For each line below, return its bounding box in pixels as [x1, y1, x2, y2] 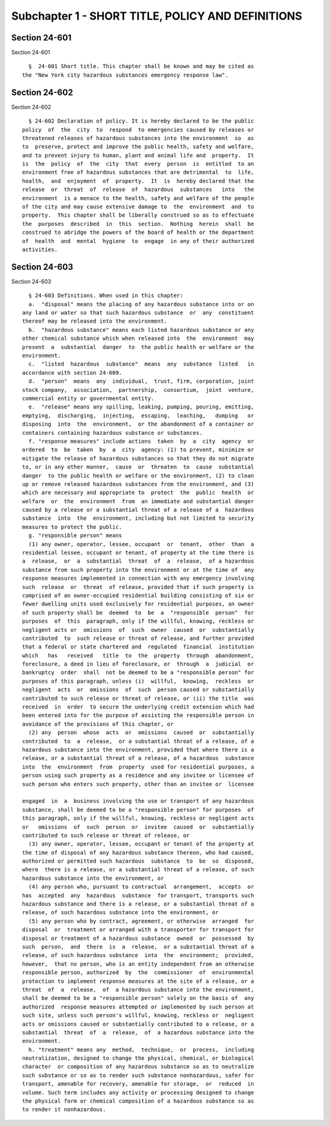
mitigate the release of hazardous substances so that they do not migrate [22, 455, 254, 462]
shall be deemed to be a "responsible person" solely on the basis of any [22, 995, 254, 1002]
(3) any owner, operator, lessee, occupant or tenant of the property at [28, 841, 254, 847]
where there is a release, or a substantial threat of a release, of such [22, 866, 254, 873]
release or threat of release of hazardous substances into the [22, 186, 254, 193]
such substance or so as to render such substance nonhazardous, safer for [22, 1072, 254, 1079]
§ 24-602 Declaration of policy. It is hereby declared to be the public [28, 118, 254, 125]
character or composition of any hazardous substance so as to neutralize [22, 1063, 254, 1070]
